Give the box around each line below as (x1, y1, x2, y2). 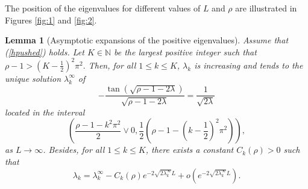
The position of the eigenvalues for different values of (5, 2, 201, 14)
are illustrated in (235, 2, 297, 14)
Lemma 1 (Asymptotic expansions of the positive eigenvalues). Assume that (5, 34, 289, 46)
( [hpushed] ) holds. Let (5, 45, 84, 58)
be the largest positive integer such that (114, 45, 257, 58)
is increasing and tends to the (194, 58, 303, 71)
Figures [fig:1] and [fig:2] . (5, 13, 97, 26)
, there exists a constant (145, 143, 234, 156)
